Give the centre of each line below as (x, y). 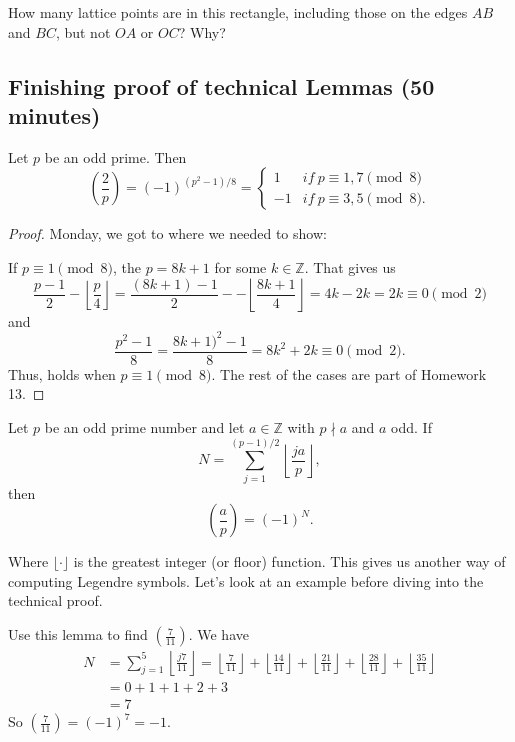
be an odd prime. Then (115, 156)
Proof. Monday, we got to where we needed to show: (167, 233)
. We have (218, 634)
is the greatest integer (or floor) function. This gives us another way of (289, 561)
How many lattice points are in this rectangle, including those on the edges (238, 12)
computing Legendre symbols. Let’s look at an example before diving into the (246, 580)
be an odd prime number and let (144, 426)
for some (240, 266)
